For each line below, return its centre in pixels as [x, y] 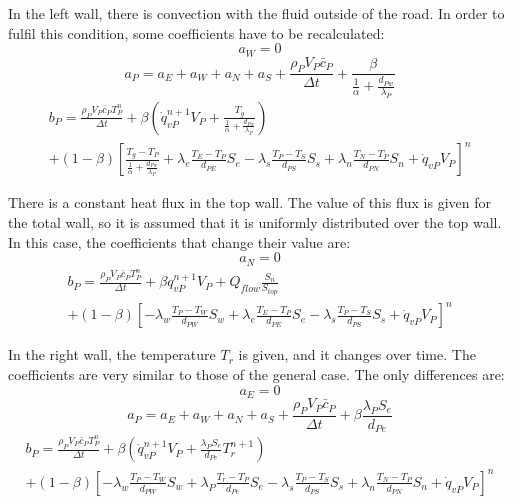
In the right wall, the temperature [112, 354]
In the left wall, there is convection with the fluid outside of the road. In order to [256, 13]
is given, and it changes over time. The [357, 354]
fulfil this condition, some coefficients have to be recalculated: [196, 32]
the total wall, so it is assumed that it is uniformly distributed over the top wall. [255, 221]
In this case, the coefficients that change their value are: [179, 241]
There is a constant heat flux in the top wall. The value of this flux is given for [249, 202]
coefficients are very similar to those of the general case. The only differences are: [256, 374]
